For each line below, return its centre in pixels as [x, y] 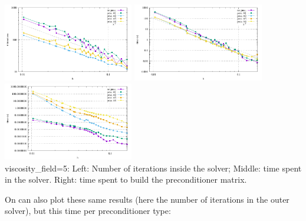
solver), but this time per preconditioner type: [88, 211]
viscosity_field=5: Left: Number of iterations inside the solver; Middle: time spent [153, 168]
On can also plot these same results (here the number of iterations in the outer [147, 199]
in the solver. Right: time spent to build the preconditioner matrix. [126, 179]
